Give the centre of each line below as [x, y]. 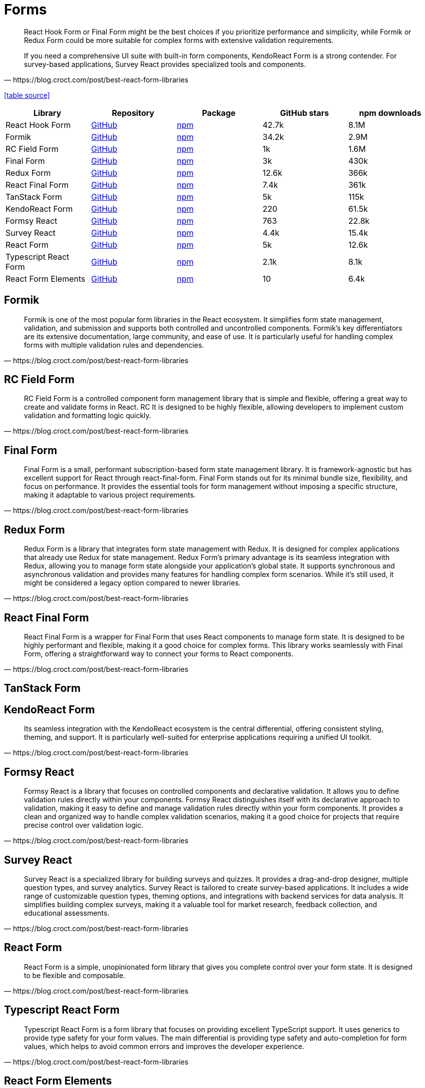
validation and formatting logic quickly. [88, 416]
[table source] [27, 95]
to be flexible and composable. [75, 975]
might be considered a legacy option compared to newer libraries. [132, 583]
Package [219, 113]
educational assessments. [67, 913]
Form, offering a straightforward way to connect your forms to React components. [159, 653]
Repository [133, 113]
